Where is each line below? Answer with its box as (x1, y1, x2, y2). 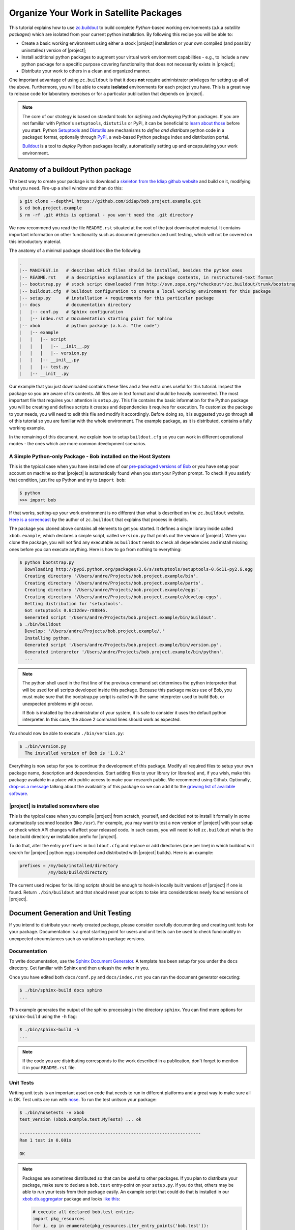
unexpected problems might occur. (22, 701, 93, 707)
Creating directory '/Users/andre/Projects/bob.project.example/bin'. (25, 573, 199, 579)
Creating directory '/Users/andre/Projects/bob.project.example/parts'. (25, 580, 204, 585)
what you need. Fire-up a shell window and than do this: (9, 185, 123, 191)
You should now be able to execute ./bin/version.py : (9, 730, 124, 736)
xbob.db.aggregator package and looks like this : (22, 1196, 120, 1201)
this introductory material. (9, 239, 61, 245)
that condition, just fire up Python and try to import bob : (9, 477, 126, 483)
